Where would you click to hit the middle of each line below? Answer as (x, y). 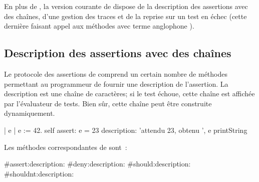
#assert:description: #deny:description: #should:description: (97, 164)
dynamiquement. (30, 113)
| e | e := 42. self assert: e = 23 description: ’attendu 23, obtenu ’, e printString (126, 130)
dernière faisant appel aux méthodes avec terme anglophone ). (99, 26)
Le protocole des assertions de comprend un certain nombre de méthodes (116, 73)
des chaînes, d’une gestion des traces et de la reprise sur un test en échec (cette (125, 16)
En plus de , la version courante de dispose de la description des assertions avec (126, 6)
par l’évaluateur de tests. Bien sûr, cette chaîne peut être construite (108, 103)
